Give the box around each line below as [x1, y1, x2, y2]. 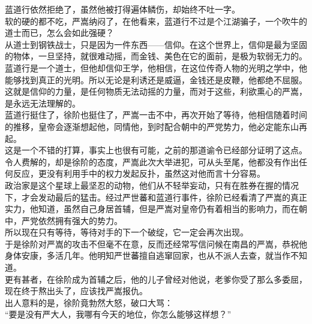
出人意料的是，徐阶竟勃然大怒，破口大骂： [5, 296, 173, 308]
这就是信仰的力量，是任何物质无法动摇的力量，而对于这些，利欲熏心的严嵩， [5, 85, 307, 98]
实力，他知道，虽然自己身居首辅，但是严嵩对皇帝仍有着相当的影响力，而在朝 [5, 202, 307, 215]
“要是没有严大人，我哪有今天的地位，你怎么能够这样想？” [5, 308, 232, 320]
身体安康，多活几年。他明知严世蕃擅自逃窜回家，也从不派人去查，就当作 [5, 249, 290, 262]
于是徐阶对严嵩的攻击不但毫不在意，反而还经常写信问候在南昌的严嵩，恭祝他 [5, 237, 307, 250]
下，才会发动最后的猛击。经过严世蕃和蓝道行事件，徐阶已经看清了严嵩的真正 [5, 190, 307, 203]
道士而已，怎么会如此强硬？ [5, 26, 114, 39]
